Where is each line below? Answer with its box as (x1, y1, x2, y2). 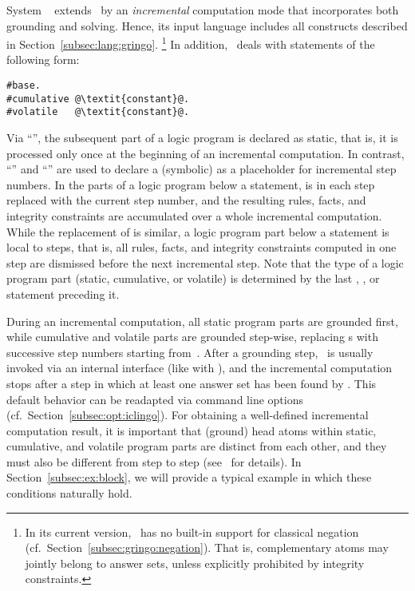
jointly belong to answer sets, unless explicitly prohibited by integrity (25, 554, 365, 571)
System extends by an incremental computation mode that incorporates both (6, 2, 399, 18)
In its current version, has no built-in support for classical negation (25, 523, 359, 540)
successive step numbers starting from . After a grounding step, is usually (6, 343, 373, 360)
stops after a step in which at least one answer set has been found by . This (6, 375, 377, 391)
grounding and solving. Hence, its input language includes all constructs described (6, 17, 408, 34)
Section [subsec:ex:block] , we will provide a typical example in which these (6, 469, 372, 486)
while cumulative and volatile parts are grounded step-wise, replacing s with (6, 328, 378, 345)
